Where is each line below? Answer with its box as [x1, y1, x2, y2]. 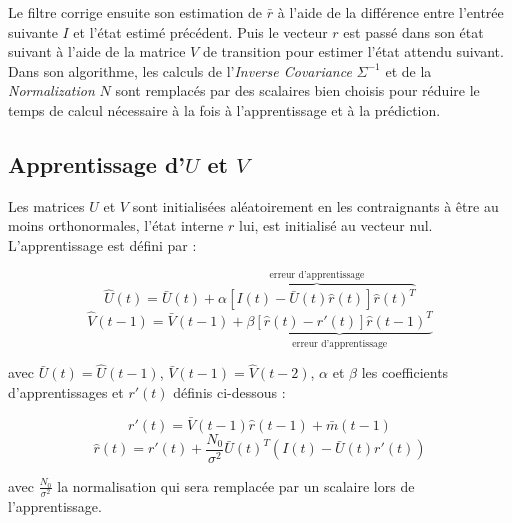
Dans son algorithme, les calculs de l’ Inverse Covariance [8, 60, 352, 81]
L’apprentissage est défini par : [8, 234, 197, 255]
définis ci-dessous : [173, 381, 286, 402]
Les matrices [8, 195, 85, 216]
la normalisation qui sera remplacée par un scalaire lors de [57, 475, 415, 496]
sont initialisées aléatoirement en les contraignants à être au [132, 195, 499, 216]
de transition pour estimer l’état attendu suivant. [202, 41, 504, 62]
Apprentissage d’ [8, 148, 186, 179]
